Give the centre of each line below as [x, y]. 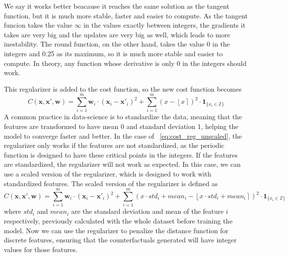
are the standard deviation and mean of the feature [147, 211]
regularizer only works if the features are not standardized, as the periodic [114, 145]
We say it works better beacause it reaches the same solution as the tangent [117, 6]
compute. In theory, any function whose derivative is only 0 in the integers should [125, 63]
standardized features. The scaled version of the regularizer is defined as [111, 183]
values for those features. [41, 249]
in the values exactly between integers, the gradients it [165, 25]
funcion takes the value [38, 25]
